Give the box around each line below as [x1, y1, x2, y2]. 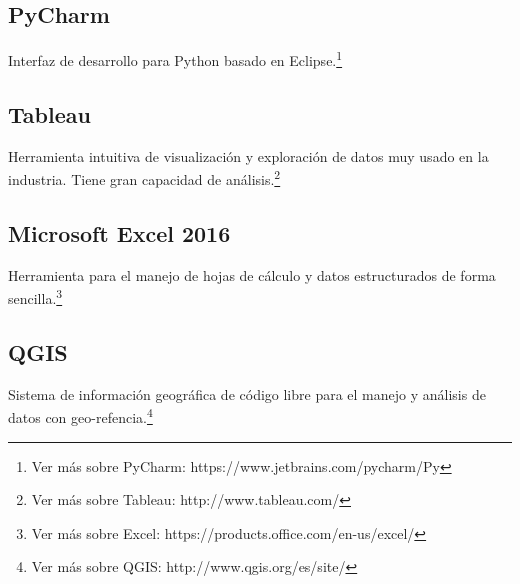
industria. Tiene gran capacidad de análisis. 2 [8, 166, 281, 189]
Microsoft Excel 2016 [8, 217, 231, 248]
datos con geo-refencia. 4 [8, 404, 153, 427]
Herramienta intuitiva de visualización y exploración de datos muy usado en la [8, 145, 489, 166]
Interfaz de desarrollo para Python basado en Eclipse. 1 [8, 47, 343, 70]
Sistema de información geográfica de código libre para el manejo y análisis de [8, 383, 486, 404]
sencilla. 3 [8, 285, 63, 308]
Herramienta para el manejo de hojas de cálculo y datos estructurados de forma [8, 264, 496, 285]
